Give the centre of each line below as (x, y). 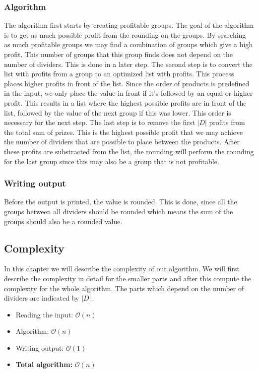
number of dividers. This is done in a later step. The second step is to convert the (128, 64)
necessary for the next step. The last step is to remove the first (99, 122)
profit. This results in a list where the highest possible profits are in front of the (125, 102)
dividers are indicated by (42, 298)
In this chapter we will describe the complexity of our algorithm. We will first (122, 269)
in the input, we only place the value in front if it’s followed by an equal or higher (129, 93)
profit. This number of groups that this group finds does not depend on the (119, 54)
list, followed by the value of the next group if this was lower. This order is (118, 112)
